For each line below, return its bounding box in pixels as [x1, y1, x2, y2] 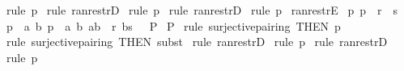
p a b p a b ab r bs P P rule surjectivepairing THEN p [6, 17, 341, 34]
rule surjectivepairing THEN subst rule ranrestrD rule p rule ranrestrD [6, 33, 388, 50]
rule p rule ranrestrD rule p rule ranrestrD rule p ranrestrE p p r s [6, 2, 398, 18]
